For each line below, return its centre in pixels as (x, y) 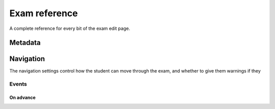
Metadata (25, 43)
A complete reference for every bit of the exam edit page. (70, 28)
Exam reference (44, 13)
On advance (22, 98)
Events (18, 84)
